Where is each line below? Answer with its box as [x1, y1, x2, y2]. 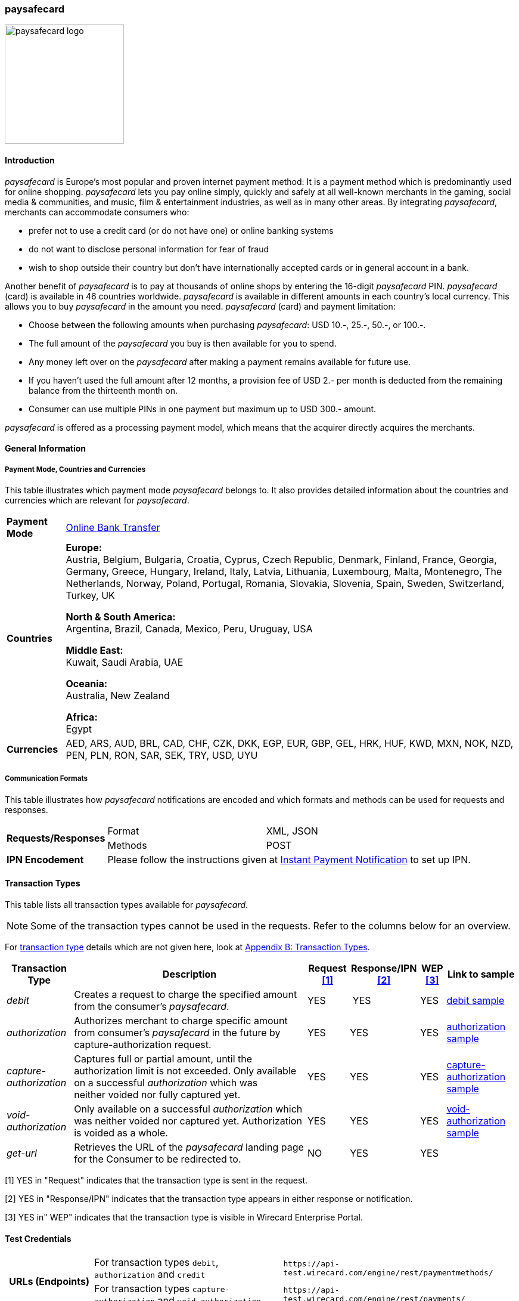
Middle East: [66, 644, 123, 656]
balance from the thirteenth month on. [29, 385, 178, 395]
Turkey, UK [66, 589, 115, 601]
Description [162, 968, 217, 980]
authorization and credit [94, 1268, 206, 1281]
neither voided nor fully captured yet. [74, 1088, 241, 1101]
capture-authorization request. [74, 1038, 212, 1050]
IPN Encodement [7, 853, 84, 866]
